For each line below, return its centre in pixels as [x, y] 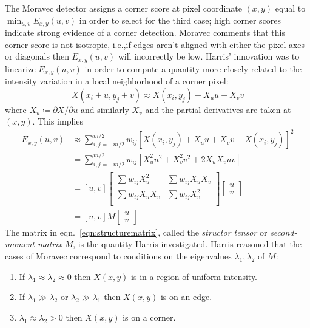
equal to [290, 8]
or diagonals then [37, 56]
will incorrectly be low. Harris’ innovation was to [209, 56]
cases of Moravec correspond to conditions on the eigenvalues [118, 256]
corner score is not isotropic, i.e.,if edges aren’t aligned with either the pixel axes [155, 44]
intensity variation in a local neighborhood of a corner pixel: [117, 81]
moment [20, 244]
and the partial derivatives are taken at [218, 109]
